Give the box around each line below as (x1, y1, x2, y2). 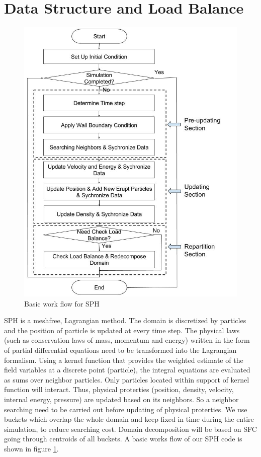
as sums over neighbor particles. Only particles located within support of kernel (4, 374, 249, 385)
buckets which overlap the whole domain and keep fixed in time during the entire (4, 414, 254, 424)
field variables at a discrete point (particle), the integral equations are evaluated (4, 364, 250, 375)
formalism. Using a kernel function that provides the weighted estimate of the (4, 354, 243, 365)
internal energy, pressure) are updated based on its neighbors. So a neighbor (4, 394, 239, 404)
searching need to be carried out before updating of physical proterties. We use (4, 404, 247, 414)
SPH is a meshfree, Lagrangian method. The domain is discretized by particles (4, 315, 246, 326)
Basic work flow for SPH (24, 298, 100, 309)
